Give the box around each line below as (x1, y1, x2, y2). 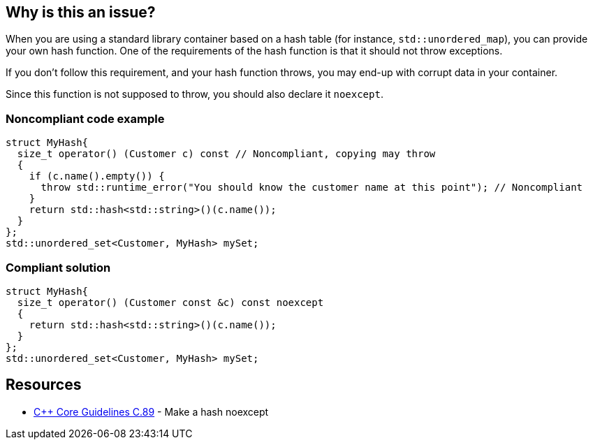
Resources (6, 376, 82, 394)
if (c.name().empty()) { (29, 170, 165, 182)
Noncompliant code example (6, 111, 165, 126)
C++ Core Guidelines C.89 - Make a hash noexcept (34, 405, 269, 418)
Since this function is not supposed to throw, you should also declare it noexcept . (6, 88, 383, 101)
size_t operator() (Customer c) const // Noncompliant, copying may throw (17, 148, 436, 160)
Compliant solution (6, 260, 111, 275)
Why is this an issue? (6, 3, 156, 21)
